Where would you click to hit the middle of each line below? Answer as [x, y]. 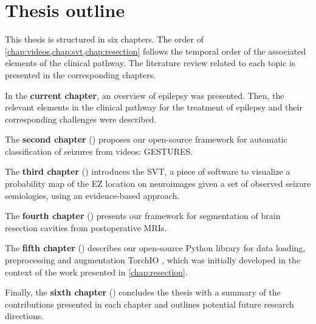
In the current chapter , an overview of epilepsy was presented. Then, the [145, 95]
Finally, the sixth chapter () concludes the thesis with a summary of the [143, 292]
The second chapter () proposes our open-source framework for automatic [146, 139]
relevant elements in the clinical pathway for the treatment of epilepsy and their [154, 107]
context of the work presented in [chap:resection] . [96, 272]
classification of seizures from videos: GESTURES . [99, 151]
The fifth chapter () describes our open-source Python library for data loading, [155, 248]
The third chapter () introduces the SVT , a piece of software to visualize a [148, 171]
